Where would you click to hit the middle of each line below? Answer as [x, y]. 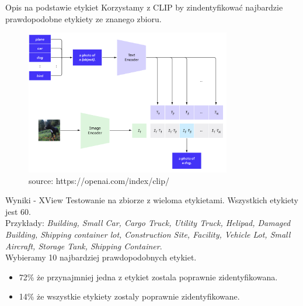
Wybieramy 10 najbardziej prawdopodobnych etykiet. [101, 257]
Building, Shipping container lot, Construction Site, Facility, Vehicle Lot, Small [148, 234]
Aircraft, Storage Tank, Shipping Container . [84, 246]
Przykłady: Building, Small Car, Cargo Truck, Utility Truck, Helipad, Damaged [148, 223]
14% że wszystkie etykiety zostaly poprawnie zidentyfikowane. [129, 296]
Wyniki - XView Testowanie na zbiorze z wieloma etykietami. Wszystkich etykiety [152, 200]
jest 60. [18, 211]
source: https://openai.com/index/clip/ [99, 180]
